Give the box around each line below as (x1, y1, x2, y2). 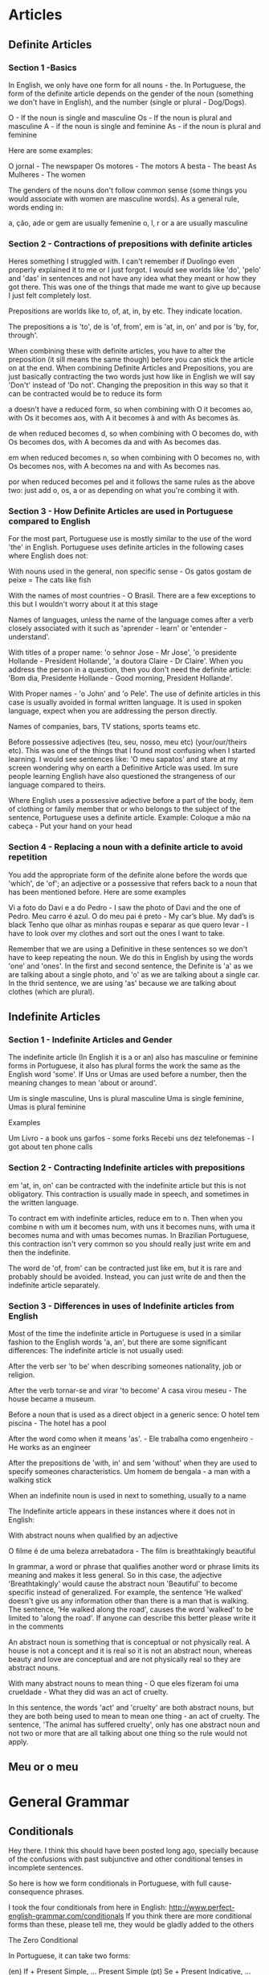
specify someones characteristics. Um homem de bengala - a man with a (8, 1467, 251, 1476)
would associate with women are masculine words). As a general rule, (8, 193, 239, 203)
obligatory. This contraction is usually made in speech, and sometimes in (8, 1189, 250, 1199)
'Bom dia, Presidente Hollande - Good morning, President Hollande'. (8, 673, 234, 683)
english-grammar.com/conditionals (8, 1911, 124, 1921)
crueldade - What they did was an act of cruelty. (8, 1687, 169, 1697)
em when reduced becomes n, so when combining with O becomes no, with (8, 453, 260, 462)
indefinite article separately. (8, 1280, 100, 1290)
